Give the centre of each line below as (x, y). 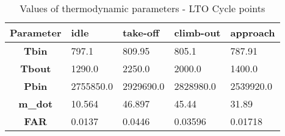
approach (253, 32)
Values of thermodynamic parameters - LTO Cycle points (142, 8)
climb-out (197, 32)
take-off (141, 32)
